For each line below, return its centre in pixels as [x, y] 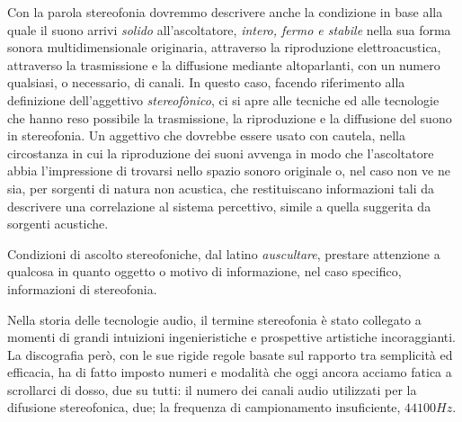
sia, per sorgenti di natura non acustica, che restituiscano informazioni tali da [221, 188]
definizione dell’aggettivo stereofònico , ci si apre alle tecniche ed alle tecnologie [223, 99]
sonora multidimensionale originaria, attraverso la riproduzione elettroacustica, [224, 47]
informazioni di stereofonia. [82, 288]
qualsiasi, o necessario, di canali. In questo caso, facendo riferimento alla [206, 82]
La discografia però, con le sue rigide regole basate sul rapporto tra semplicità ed [230, 354]
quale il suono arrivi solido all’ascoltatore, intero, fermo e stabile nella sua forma [229, 29]
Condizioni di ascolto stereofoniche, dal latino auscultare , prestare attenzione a [224, 253]
